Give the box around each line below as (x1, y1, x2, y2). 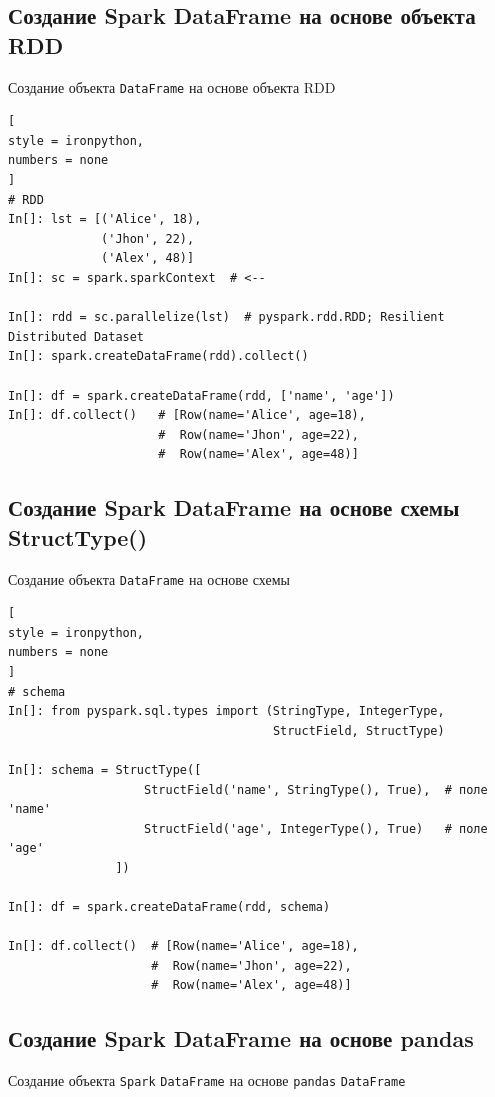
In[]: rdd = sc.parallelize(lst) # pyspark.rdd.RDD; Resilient (8, 310, 445, 325)
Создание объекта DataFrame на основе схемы (8, 568, 290, 589)
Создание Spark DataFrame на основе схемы (8, 492, 460, 523)
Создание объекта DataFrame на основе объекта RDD (8, 76, 336, 97)
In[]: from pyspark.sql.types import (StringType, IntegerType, (8, 704, 445, 719)
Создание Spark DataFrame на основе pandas (8, 1023, 474, 1054)
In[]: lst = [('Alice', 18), (8, 212, 202, 227)
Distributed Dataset (8, 329, 145, 344)
